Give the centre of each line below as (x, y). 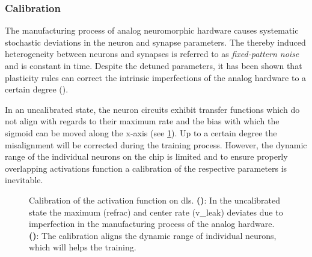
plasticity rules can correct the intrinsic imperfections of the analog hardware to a (156, 77)
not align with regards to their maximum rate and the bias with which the (142, 121)
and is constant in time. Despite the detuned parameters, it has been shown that (154, 65)
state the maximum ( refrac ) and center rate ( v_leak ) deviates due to (156, 212)
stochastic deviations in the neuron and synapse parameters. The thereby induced (155, 42)
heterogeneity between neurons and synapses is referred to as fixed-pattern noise (152, 54)
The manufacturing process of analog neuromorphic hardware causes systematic (152, 30)
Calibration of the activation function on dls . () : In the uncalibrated (154, 200)
